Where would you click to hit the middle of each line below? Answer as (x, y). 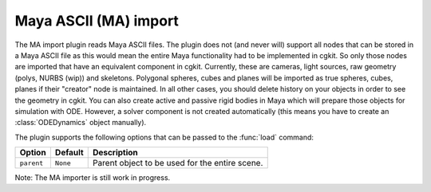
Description (115, 153)
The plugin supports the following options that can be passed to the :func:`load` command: (164, 137)
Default (69, 153)
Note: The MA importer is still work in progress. (93, 178)
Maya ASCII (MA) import (97, 21)
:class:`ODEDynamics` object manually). (81, 123)
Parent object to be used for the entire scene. (178, 163)
